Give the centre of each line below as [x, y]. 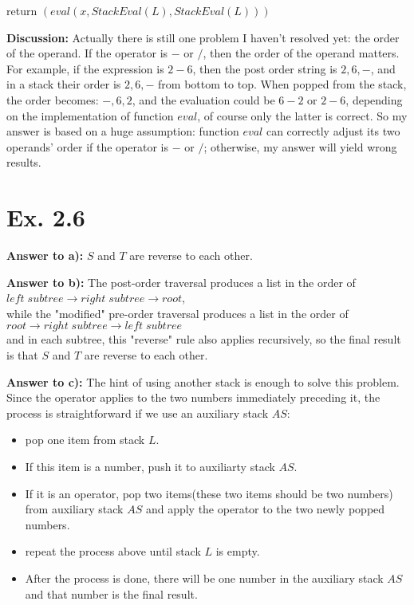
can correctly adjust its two [333, 131]
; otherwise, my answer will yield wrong [300, 146]
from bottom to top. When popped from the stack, [282, 84]
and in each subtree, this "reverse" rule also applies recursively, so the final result [204, 339]
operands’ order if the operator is [87, 146]
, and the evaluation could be [203, 99]
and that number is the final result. [111, 593]
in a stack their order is [64, 84]
